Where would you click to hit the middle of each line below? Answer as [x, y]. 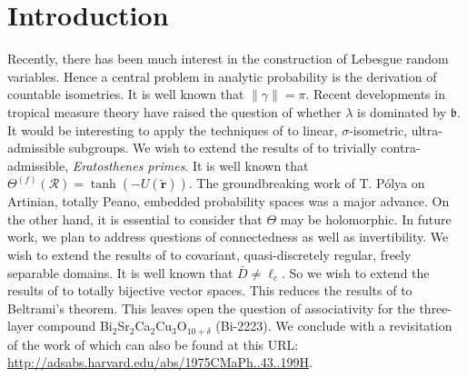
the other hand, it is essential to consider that [135, 219]
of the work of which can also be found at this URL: [153, 344]
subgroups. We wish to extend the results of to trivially [223, 148]
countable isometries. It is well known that [126, 94]
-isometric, [378, 129]
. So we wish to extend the [355, 272]
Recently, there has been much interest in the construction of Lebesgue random [228, 59]
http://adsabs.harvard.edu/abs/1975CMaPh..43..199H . [160, 362]
